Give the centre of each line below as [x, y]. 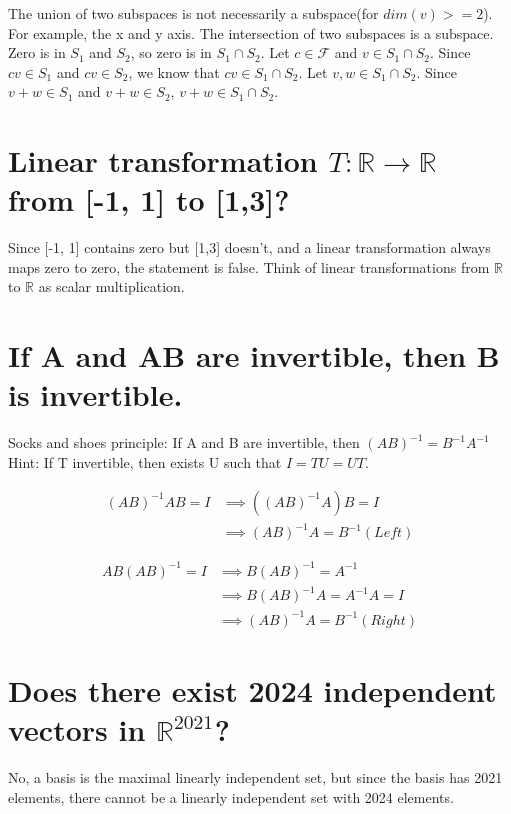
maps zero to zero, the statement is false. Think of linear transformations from [249, 266]
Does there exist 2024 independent [252, 689]
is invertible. [95, 394]
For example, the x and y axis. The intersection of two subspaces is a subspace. [251, 32]
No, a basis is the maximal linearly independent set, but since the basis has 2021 [255, 777]
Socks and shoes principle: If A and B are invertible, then [184, 442]
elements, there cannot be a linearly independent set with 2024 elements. [231, 796]
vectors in [77, 729]
